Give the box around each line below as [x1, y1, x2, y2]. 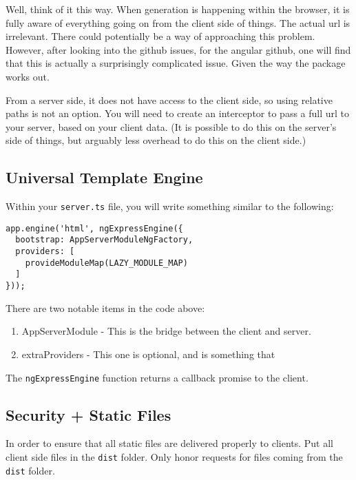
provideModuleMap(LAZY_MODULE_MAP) [25, 258, 188, 268]
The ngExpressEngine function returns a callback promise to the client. [6, 370, 308, 384]
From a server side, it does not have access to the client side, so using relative [6, 92, 333, 107]
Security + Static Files [6, 404, 171, 425]
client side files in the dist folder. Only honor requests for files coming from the [6, 449, 343, 463]
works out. [6, 69, 50, 83]
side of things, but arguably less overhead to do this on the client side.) [6, 133, 306, 147]
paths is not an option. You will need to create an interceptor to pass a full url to [6, 106, 350, 121]
